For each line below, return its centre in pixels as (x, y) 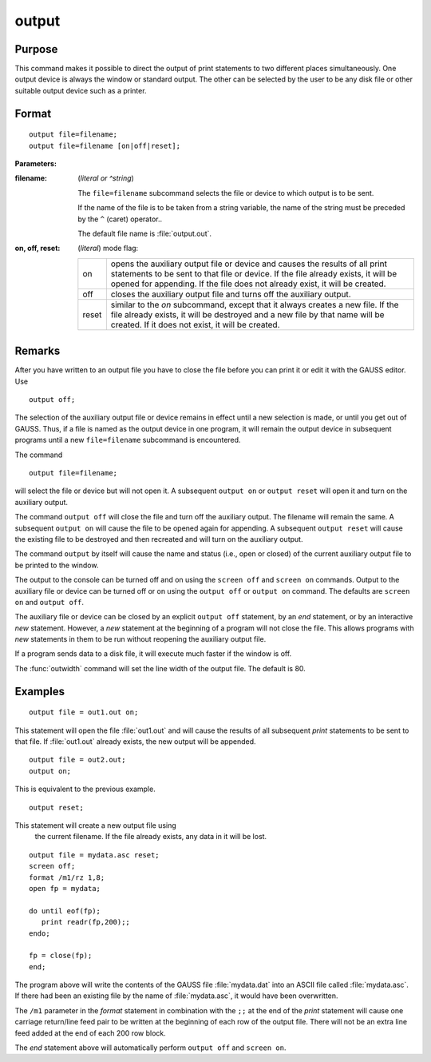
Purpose (36, 49)
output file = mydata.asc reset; (94, 855)
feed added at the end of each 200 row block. (91, 1033)
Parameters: (36, 164)
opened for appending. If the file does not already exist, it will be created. (248, 284)
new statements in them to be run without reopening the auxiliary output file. (140, 639)
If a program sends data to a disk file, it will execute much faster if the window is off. (153, 654)
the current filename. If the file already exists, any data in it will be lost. (151, 837)
